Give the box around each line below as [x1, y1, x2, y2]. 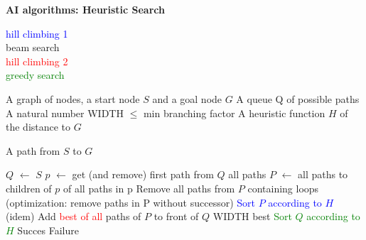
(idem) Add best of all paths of [6, 209, 141, 224]
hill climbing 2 [6, 53, 68, 68]
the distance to [6, 119, 71, 134]
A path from [6, 143, 60, 158]
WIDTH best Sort [212, 209, 292, 224]
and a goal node [152, 91, 222, 106]
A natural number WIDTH [6, 105, 124, 120]
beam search [6, 40, 60, 55]
